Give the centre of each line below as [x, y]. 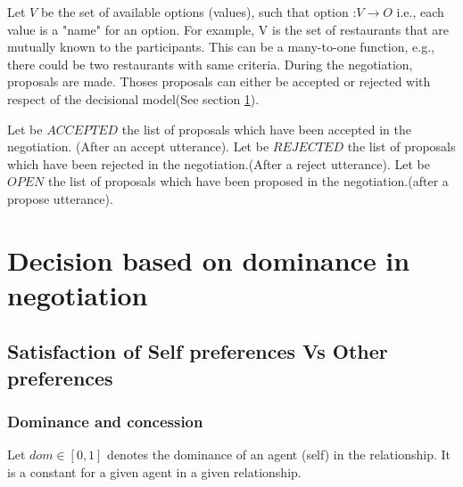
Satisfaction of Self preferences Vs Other [198, 351]
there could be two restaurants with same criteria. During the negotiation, [210, 64]
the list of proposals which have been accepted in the [266, 129]
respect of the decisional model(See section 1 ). [133, 98]
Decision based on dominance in [209, 260]
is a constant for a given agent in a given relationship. [154, 472]
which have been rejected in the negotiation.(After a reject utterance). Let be [219, 163]
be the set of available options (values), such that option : [198, 12]
